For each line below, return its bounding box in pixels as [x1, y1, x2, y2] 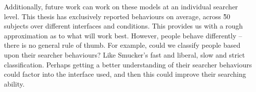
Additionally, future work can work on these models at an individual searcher [4, 1, 238, 11]
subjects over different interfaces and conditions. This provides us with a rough [4, 21, 243, 31]
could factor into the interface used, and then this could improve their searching [4, 69, 246, 79]
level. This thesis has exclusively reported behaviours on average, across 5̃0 [4, 11, 230, 21]
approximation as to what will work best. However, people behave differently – [4, 30, 242, 40]
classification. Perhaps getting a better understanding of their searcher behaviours [4, 59, 252, 69]
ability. [4, 78, 25, 89]
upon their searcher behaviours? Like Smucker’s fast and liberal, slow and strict [4, 49, 245, 60]
